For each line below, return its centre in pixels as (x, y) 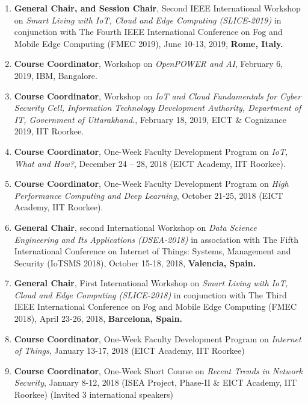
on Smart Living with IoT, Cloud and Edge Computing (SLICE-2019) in (148, 20)
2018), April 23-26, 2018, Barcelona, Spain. (98, 319)
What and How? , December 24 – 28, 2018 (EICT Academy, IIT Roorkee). (150, 163)
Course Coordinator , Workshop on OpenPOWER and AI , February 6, (149, 64)
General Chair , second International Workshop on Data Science (135, 227)
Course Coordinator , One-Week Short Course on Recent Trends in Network (159, 370)
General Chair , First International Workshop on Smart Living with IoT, (151, 283)
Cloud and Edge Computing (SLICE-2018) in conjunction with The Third (150, 294)
